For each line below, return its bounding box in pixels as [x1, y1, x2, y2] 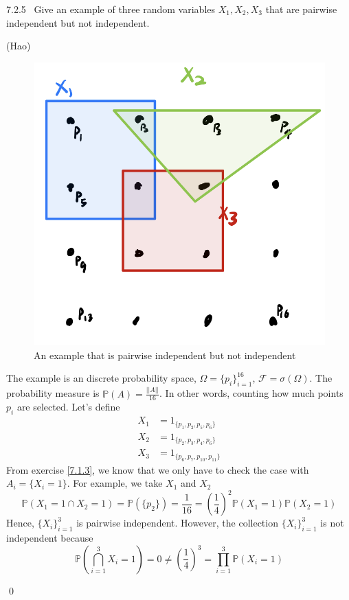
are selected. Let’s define [16, 400, 120, 414]
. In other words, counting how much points [159, 386, 344, 400]
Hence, [6, 516, 34, 530]
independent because [6, 531, 93, 544]
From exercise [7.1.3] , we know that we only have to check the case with [6, 462, 309, 476]
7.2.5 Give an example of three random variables [6, 2, 216, 16]
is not [320, 516, 344, 530]
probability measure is [6, 386, 100, 400]
